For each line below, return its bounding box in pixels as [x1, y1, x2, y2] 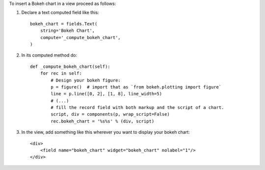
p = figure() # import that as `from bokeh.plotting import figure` [51, 84, 222, 90]
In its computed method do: [21, 52, 77, 58]
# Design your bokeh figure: [51, 77, 121, 83]
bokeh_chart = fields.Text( [30, 21, 98, 26]
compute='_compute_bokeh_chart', [40, 35, 121, 40]
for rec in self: [40, 71, 82, 76]
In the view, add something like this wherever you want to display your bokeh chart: [21, 129, 190, 135]
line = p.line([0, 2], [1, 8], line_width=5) [51, 91, 162, 97]
